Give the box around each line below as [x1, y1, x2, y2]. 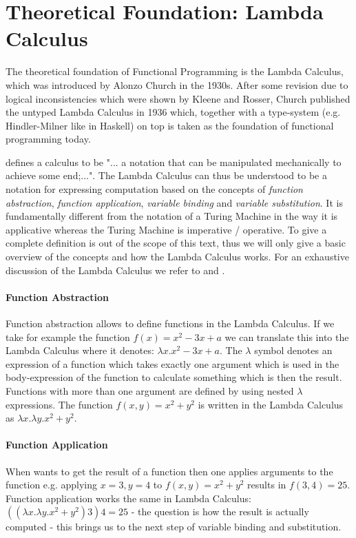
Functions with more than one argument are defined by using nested [6, 383, 294, 397]
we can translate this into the [224, 329, 349, 344]
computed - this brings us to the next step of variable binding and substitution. [6, 519, 342, 534]
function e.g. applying [6, 477, 98, 492]
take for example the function [6, 329, 130, 344]
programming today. [6, 132, 91, 146]
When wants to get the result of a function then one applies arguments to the [6, 464, 333, 478]
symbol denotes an [254, 343, 333, 358]
